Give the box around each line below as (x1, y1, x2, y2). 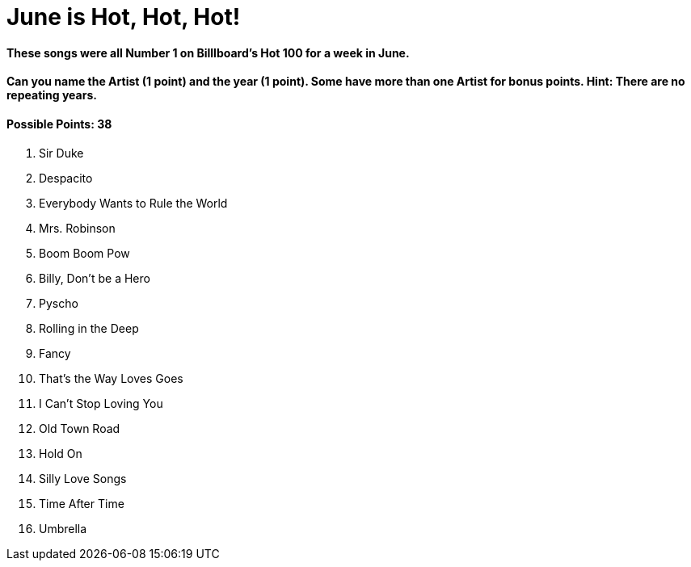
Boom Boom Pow (39, 246, 130, 260)
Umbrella (39, 521, 87, 535)
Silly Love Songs (39, 471, 127, 485)
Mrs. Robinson (39, 220, 116, 235)
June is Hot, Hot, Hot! (6, 3, 241, 31)
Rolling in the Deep (39, 321, 139, 335)
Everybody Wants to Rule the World (39, 195, 228, 210)
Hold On (39, 446, 82, 460)
